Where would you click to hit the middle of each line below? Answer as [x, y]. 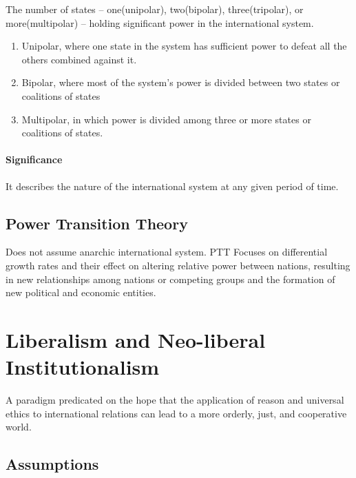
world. [19, 427]
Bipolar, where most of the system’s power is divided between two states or [181, 82]
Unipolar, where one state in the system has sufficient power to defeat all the [184, 46]
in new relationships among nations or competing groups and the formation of [170, 279]
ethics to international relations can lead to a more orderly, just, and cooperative [176, 413]
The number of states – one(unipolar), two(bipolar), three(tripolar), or [155, 9]
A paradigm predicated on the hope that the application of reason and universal [175, 400]
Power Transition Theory [97, 223]
